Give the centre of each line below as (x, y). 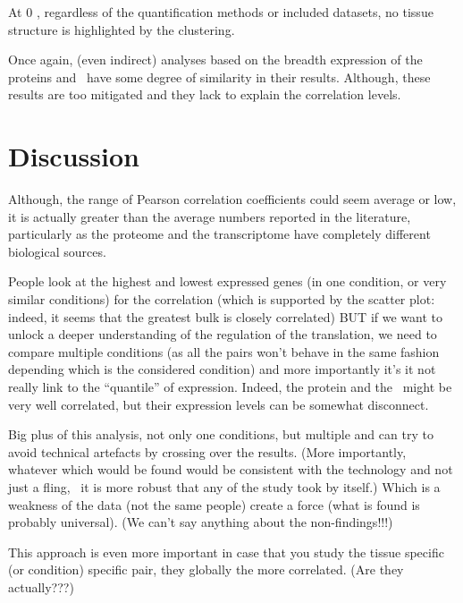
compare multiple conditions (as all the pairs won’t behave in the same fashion (224, 351)
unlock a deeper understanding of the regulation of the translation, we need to (223, 334)
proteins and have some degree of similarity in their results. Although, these (219, 76)
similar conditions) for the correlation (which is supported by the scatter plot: (222, 299)
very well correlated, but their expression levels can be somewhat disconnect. (219, 404)
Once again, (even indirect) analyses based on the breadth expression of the (215, 59)
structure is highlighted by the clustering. (122, 29)
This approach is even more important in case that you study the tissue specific (226, 552)
